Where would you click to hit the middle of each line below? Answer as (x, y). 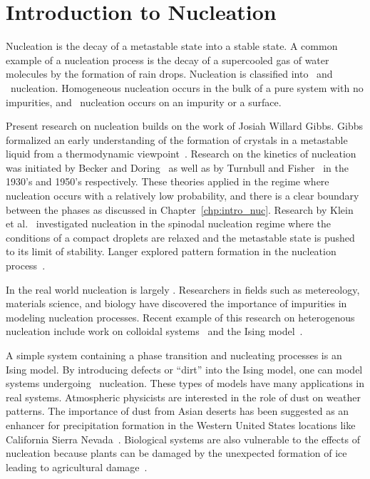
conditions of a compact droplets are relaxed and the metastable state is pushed (180, 237)
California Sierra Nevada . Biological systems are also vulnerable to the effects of (183, 439)
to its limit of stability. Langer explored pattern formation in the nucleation (171, 251)
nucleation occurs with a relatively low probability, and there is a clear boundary (183, 196)
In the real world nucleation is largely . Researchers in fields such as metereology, (183, 289)
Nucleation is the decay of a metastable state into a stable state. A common (172, 46)
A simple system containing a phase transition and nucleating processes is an (174, 355)
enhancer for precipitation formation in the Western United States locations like (181, 424)
